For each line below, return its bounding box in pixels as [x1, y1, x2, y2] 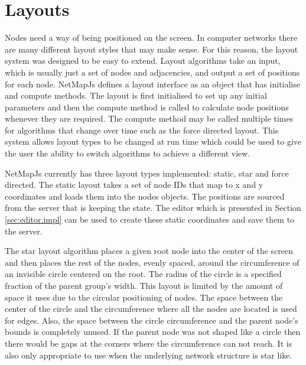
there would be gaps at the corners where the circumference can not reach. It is [5, 337, 292, 349]
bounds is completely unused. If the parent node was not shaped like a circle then [5, 325, 301, 338]
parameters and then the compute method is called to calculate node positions [5, 100, 289, 113]
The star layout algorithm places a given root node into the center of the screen [5, 245, 294, 257]
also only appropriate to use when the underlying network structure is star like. [5, 348, 292, 361]
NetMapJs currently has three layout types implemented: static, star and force [5, 167, 289, 179]
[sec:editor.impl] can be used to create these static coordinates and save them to [5, 213, 295, 226]
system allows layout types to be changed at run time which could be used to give [5, 135, 302, 148]
